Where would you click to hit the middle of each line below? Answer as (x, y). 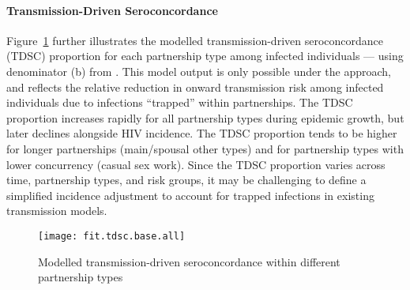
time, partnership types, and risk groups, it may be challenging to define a (186, 180)
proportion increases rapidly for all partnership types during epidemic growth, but (205, 117)
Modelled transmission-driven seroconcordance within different (189, 261)
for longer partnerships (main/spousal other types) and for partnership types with (205, 148)
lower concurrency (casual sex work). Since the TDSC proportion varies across (196, 164)
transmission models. (57, 211)
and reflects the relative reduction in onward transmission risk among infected (195, 87)
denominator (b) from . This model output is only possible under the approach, (199, 71)
